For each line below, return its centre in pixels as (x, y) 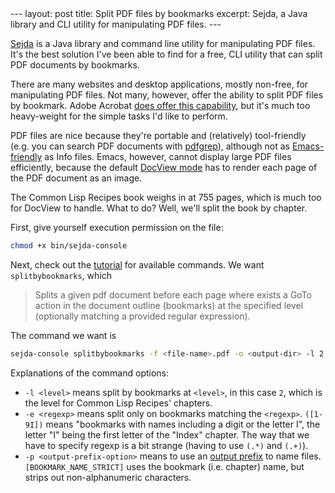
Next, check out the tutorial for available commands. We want (137, 264)
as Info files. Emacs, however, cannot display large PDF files (168, 156)
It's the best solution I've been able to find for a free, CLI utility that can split (166, 54)
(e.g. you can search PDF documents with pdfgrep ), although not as (150, 146)
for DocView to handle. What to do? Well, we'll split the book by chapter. (159, 208)
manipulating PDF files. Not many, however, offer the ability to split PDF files (167, 95)
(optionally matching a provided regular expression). (142, 316)
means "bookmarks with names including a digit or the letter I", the (183, 424)
